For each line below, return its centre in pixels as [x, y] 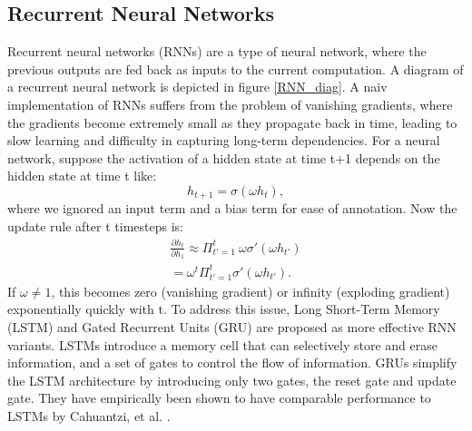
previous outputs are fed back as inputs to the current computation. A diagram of [236, 69]
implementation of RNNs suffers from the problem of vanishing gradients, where [230, 104]
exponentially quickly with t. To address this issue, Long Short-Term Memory [224, 309]
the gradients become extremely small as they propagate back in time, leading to [232, 122]
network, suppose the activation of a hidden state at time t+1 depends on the [224, 157]
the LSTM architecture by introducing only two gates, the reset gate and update [232, 380]
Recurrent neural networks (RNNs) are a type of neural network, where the [217, 51]
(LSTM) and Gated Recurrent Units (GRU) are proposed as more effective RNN [232, 327]
